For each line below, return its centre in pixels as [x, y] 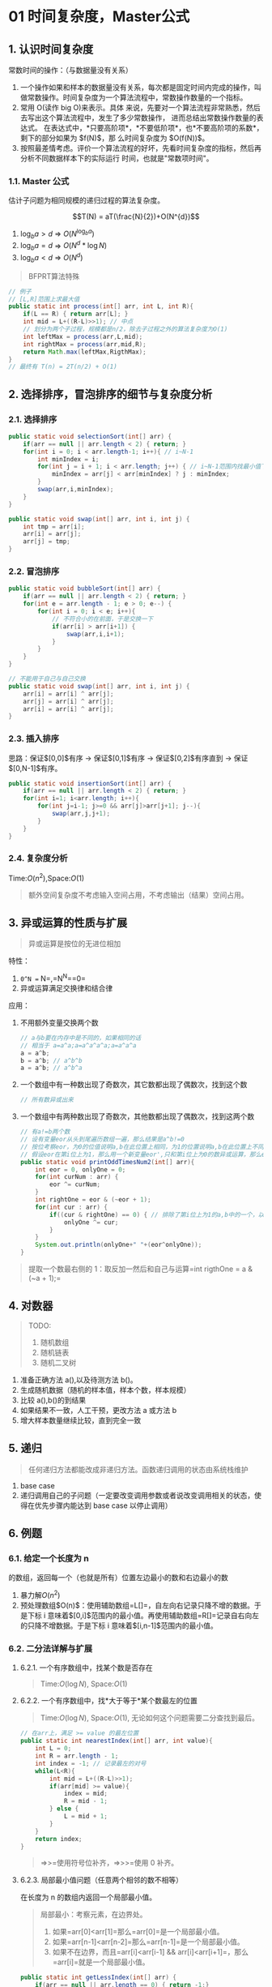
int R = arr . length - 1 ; [77, 1756]
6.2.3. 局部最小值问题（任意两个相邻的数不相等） [102, 1880]
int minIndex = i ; [68, 459]
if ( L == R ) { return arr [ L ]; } [76, 314]
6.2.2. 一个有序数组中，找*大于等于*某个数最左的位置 [109, 1701]
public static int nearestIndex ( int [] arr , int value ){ [116, 1741]
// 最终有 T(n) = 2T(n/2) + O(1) [63, 367]
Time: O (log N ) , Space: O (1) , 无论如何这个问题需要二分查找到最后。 [150, 1718]
